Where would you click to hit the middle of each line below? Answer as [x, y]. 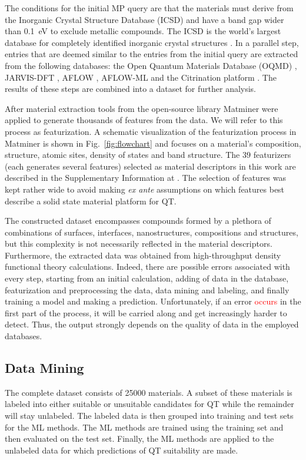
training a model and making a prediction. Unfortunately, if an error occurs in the [153, 301]
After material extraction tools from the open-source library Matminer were [142, 108]
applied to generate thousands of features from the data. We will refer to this [144, 120]
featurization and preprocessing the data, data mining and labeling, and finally [147, 289]
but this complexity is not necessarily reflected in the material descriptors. [139, 244]
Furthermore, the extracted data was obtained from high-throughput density [143, 255]
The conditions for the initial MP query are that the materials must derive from [149, 8]
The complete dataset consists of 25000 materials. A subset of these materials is [149, 392]
